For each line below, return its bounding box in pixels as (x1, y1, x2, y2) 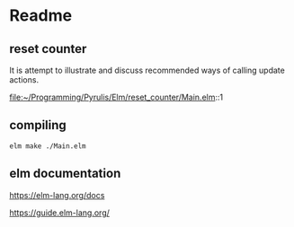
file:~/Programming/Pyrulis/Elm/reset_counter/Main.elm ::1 (9, 92, 223, 102)
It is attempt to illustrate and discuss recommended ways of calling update (9, 65, 285, 75)
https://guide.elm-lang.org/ (9, 207, 111, 218)
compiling (9, 118, 67, 133)
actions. (9, 74, 39, 85)
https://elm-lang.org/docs (9, 189, 105, 200)
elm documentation (9, 166, 121, 181)
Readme (9, 5, 73, 26)
